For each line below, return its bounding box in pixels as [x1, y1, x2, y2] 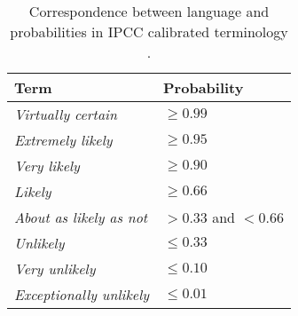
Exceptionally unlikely [14, 284, 150, 304]
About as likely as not [14, 207, 148, 227]
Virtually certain [14, 104, 118, 124]
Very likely [14, 155, 80, 176]
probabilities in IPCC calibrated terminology [10, 21, 288, 42]
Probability [163, 77, 244, 98]
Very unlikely [14, 258, 96, 279]
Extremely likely [14, 130, 113, 150]
